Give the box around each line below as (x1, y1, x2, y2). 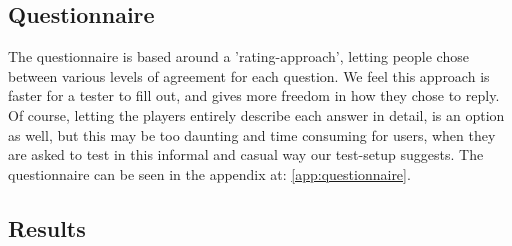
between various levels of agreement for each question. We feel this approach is (8, 65, 490, 86)
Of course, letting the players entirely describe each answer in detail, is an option (8, 104, 505, 125)
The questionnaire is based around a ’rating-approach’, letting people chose (8, 46, 469, 67)
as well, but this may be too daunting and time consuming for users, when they (8, 124, 496, 145)
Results (8, 212, 86, 243)
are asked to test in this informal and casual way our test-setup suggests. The (8, 144, 484, 165)
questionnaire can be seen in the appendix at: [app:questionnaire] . (8, 163, 411, 184)
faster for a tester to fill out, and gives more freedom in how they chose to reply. (8, 85, 500, 106)
